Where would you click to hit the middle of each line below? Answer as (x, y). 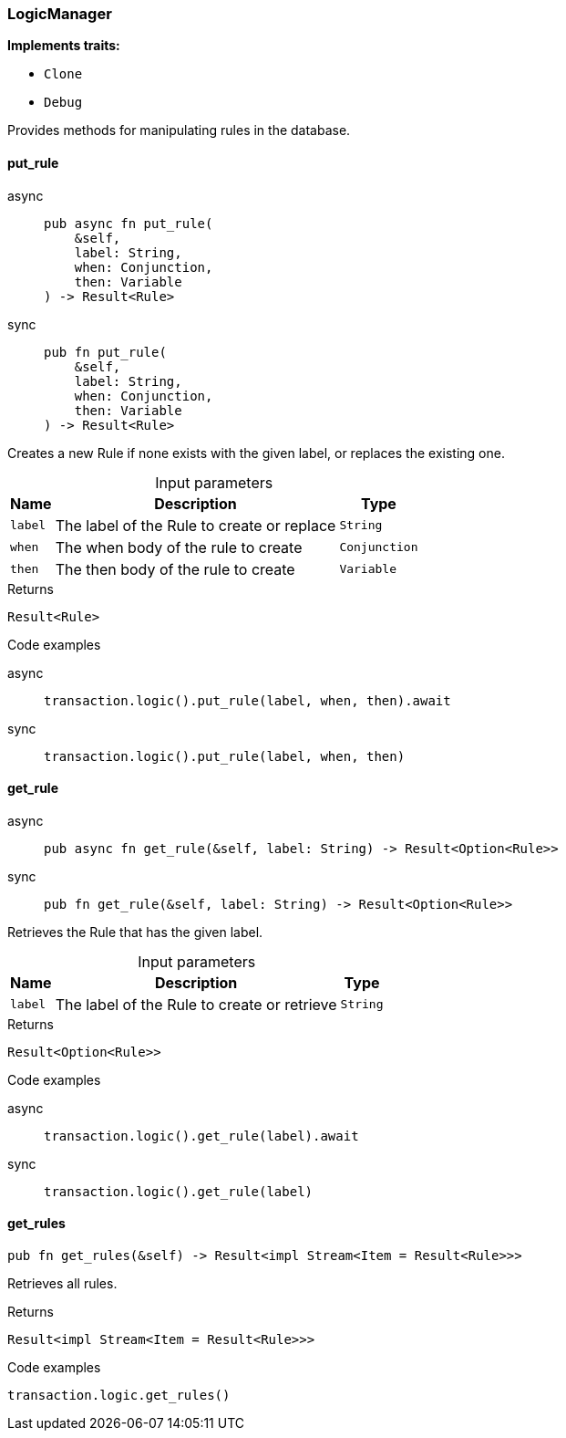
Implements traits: (64, 46)
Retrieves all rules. (62, 1284)
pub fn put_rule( (105, 352)
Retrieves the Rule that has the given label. (135, 932)
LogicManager (60, 14)
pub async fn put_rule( (129, 223)
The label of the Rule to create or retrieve (196, 1004)
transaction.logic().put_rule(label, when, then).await (247, 700)
